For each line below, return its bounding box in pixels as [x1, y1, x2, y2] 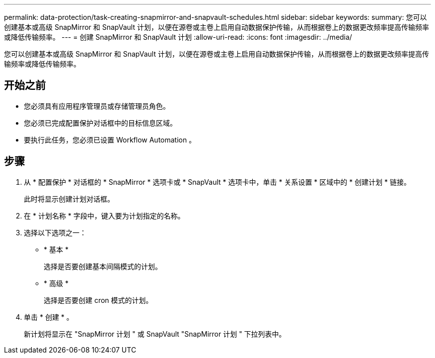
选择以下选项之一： [24, 228, 86, 237]
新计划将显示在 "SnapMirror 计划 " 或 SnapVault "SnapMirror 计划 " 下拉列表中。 [24, 329, 286, 338]
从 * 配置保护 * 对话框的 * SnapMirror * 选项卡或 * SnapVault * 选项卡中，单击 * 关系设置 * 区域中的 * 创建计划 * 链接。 [24, 177, 411, 186]
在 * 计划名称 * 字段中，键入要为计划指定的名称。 [24, 211, 185, 220]
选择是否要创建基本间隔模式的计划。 [44, 262, 162, 271]
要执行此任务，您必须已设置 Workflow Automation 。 [24, 135, 196, 144]
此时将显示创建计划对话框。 [24, 194, 114, 203]
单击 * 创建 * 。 [24, 312, 73, 321]
